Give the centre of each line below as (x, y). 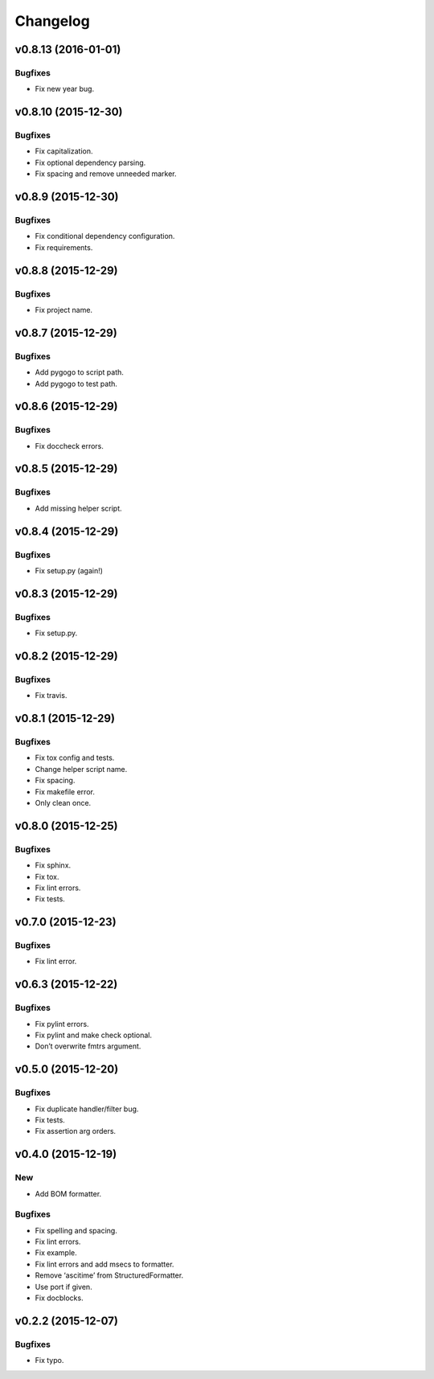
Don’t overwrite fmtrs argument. (88, 1046)
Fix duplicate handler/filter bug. (87, 1109)
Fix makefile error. (65, 791)
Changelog (52, 21)
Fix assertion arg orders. (76, 1131)
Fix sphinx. (53, 865)
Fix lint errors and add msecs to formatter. (104, 1264)
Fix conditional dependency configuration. (105, 236)
